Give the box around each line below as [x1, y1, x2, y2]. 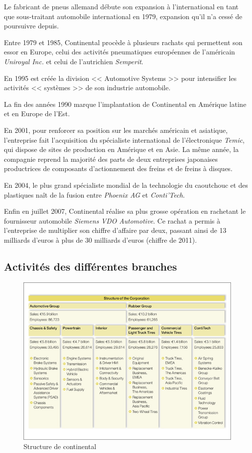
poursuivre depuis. [4, 21, 59, 31]
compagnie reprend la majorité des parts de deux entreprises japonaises [4, 153, 218, 164]
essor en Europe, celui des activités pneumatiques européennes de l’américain [4, 47, 235, 57]
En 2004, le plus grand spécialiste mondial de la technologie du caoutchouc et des [4, 179, 248, 190]
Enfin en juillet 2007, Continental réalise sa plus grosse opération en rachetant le [4, 206, 246, 216]
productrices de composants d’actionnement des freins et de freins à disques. [4, 163, 233, 174]
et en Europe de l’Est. [4, 108, 70, 119]
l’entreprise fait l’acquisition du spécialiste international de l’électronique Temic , [4, 134, 245, 145]
